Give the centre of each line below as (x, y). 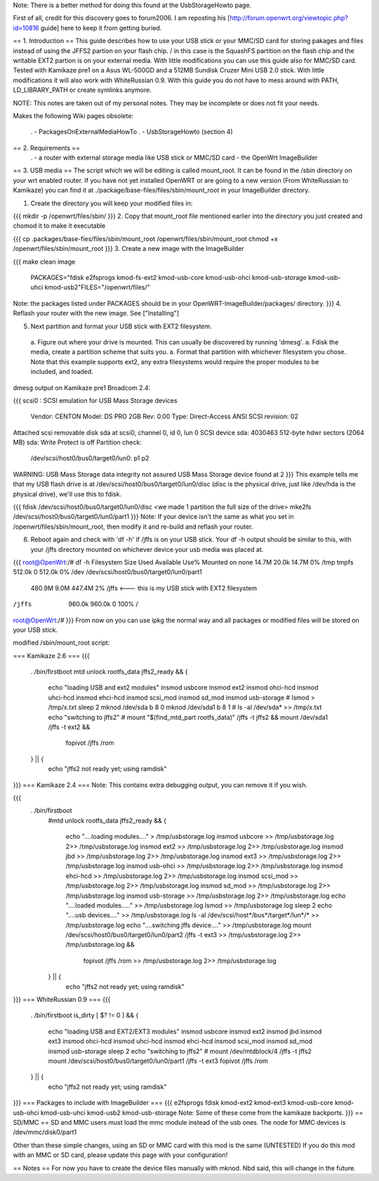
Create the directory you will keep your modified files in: (112, 203)
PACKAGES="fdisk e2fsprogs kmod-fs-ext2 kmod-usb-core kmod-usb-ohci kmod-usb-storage (168, 277)
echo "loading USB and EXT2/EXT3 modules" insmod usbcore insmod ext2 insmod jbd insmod (185, 1031)
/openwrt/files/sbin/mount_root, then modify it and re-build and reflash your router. (133, 527)
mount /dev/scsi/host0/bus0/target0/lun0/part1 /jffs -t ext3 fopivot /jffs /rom (158, 1061)
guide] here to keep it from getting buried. (101, 27)
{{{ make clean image (44, 262)
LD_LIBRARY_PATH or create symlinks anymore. (82, 90)
